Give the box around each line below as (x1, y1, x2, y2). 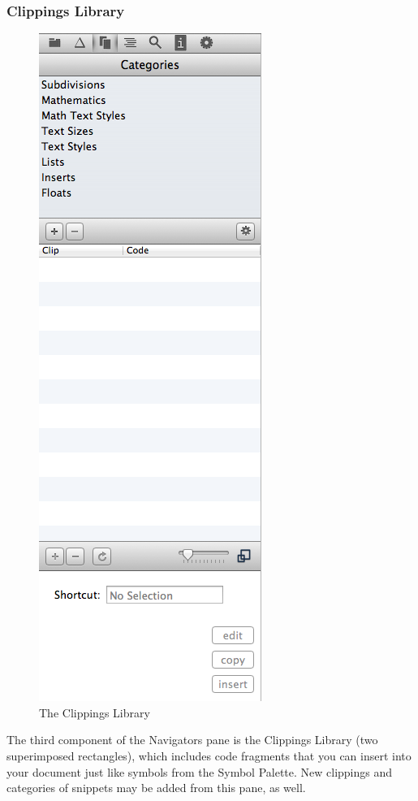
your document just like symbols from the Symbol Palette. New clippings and (6, 763, 393, 780)
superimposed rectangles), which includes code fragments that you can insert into (6, 747, 412, 764)
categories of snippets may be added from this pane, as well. (6, 779, 306, 796)
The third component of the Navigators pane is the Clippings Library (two (6, 731, 378, 748)
